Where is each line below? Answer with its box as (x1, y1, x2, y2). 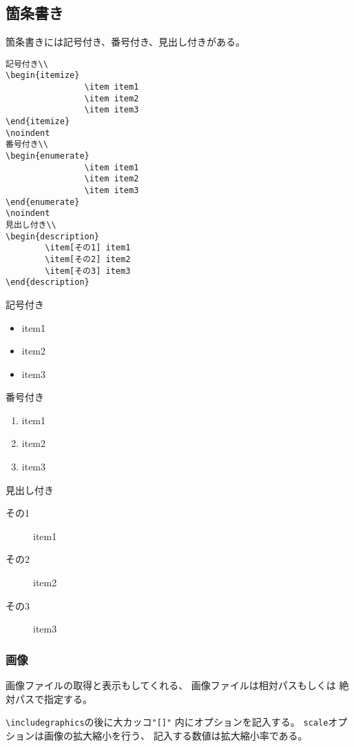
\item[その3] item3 (45, 266, 131, 276)
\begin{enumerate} (6, 151, 90, 161)
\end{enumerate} (6, 197, 80, 207)
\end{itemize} (6, 117, 70, 127)
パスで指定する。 (14, 691, 92, 706)
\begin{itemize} (6, 70, 80, 81)
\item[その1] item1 (45, 243, 131, 253)
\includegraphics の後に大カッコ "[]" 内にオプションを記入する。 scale (6, 715, 329, 729)
